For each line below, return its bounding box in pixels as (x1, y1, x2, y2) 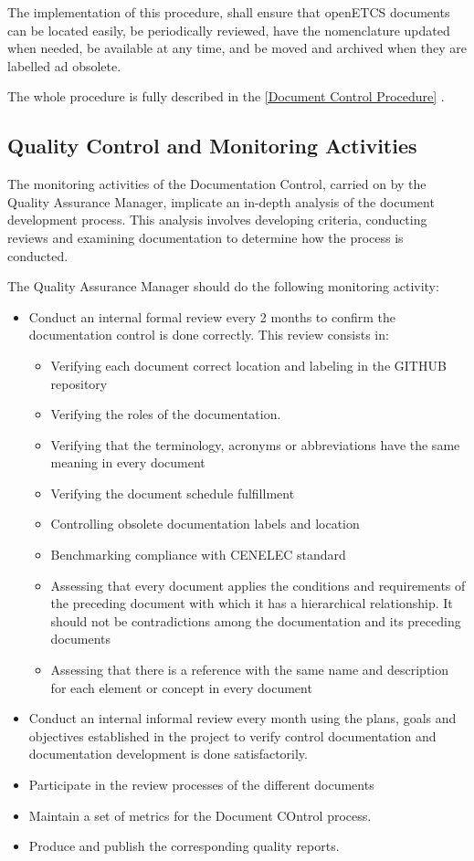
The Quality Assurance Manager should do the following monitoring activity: (7, 277, 439, 296)
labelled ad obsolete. (7, 56, 121, 75)
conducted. (7, 246, 68, 265)
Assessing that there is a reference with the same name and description (50, 660, 449, 679)
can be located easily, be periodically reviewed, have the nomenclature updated (7, 20, 450, 39)
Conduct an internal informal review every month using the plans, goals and (28, 709, 457, 728)
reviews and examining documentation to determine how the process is (7, 227, 404, 247)
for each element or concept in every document (50, 677, 312, 697)
